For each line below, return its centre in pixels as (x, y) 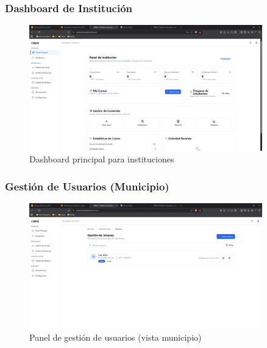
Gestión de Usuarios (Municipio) (87, 186)
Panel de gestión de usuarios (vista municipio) (116, 337)
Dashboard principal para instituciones (102, 159)
